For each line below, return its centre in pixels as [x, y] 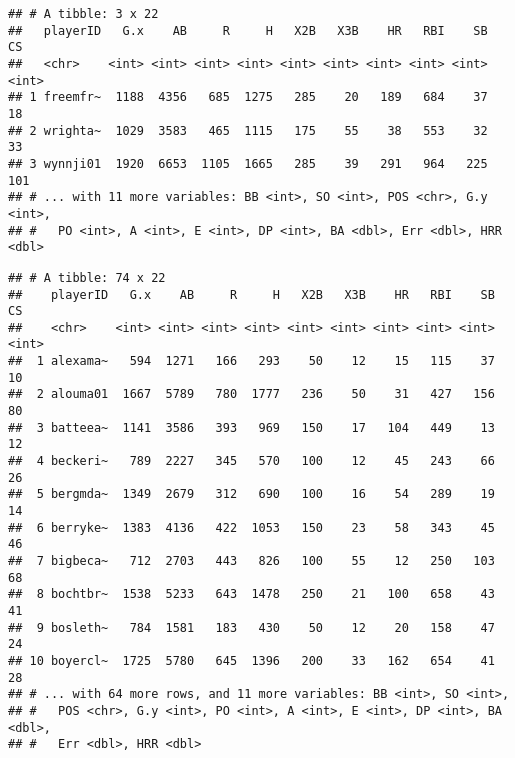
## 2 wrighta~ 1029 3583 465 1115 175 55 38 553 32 [248, 130]
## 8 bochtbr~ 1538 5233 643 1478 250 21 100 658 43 [251, 594]
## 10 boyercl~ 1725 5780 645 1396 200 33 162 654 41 [251, 660]
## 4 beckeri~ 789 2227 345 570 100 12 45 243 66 [251, 461]
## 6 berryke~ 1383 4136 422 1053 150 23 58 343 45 [251, 527]
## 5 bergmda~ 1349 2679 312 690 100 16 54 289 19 [251, 494]
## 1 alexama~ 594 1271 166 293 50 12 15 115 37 [251, 361]
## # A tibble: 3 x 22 [83, 14]
